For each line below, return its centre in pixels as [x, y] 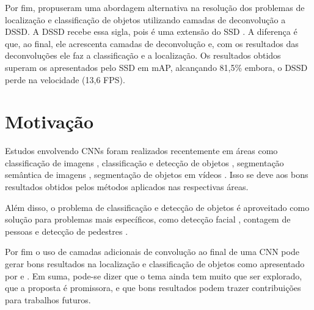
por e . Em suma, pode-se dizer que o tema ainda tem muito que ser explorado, [154, 275]
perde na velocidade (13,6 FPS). [65, 79]
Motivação [49, 121]
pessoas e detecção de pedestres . [67, 231]
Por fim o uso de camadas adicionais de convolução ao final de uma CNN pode [152, 252]
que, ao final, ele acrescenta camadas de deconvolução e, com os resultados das [152, 43]
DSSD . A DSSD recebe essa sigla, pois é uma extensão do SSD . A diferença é [151, 31]
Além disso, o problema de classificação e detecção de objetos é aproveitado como [157, 207]
